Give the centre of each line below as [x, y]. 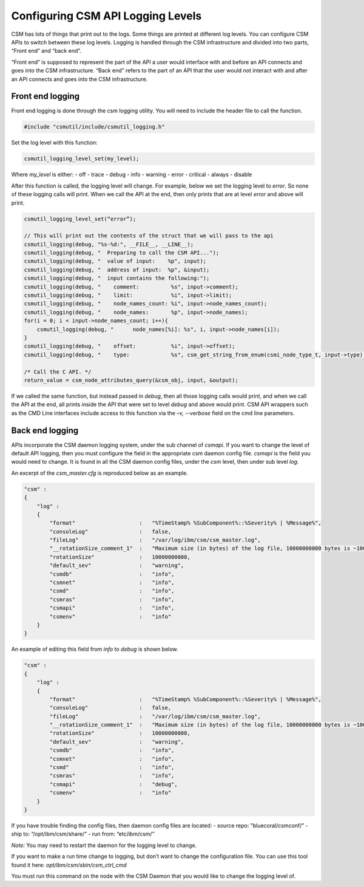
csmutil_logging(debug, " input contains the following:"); [117, 278]
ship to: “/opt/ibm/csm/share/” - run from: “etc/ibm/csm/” [83, 834]
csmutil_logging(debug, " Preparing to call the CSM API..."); [122, 253]
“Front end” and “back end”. [46, 51]
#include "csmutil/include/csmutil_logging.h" [94, 127]
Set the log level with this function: [54, 143]
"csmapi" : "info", [112, 608]
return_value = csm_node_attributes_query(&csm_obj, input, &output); [131, 380]
